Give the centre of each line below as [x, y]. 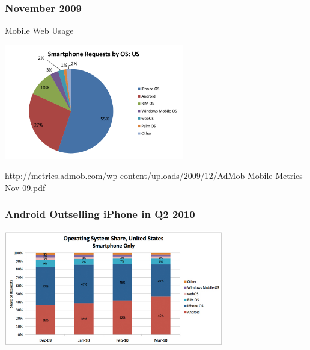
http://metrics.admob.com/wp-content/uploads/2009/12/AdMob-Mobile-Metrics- [155, 176]
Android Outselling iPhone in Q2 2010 [100, 214]
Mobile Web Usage [39, 30]
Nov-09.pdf [25, 187]
